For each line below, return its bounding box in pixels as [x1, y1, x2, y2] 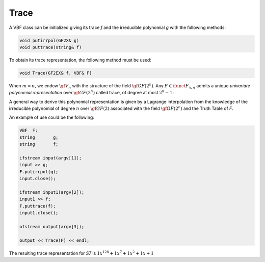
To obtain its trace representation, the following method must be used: [9, 57, 152, 63]
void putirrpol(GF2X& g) [19, 37, 79, 43]
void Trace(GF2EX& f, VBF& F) [19, 70, 92, 76]
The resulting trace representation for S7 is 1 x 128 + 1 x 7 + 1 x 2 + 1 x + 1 [9, 250, 154, 256]
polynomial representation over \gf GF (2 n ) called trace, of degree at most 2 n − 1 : [9, 89, 174, 96]
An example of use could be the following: [9, 114, 94, 120]
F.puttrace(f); [19, 203, 56, 209]
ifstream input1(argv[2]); [19, 189, 84, 195]
